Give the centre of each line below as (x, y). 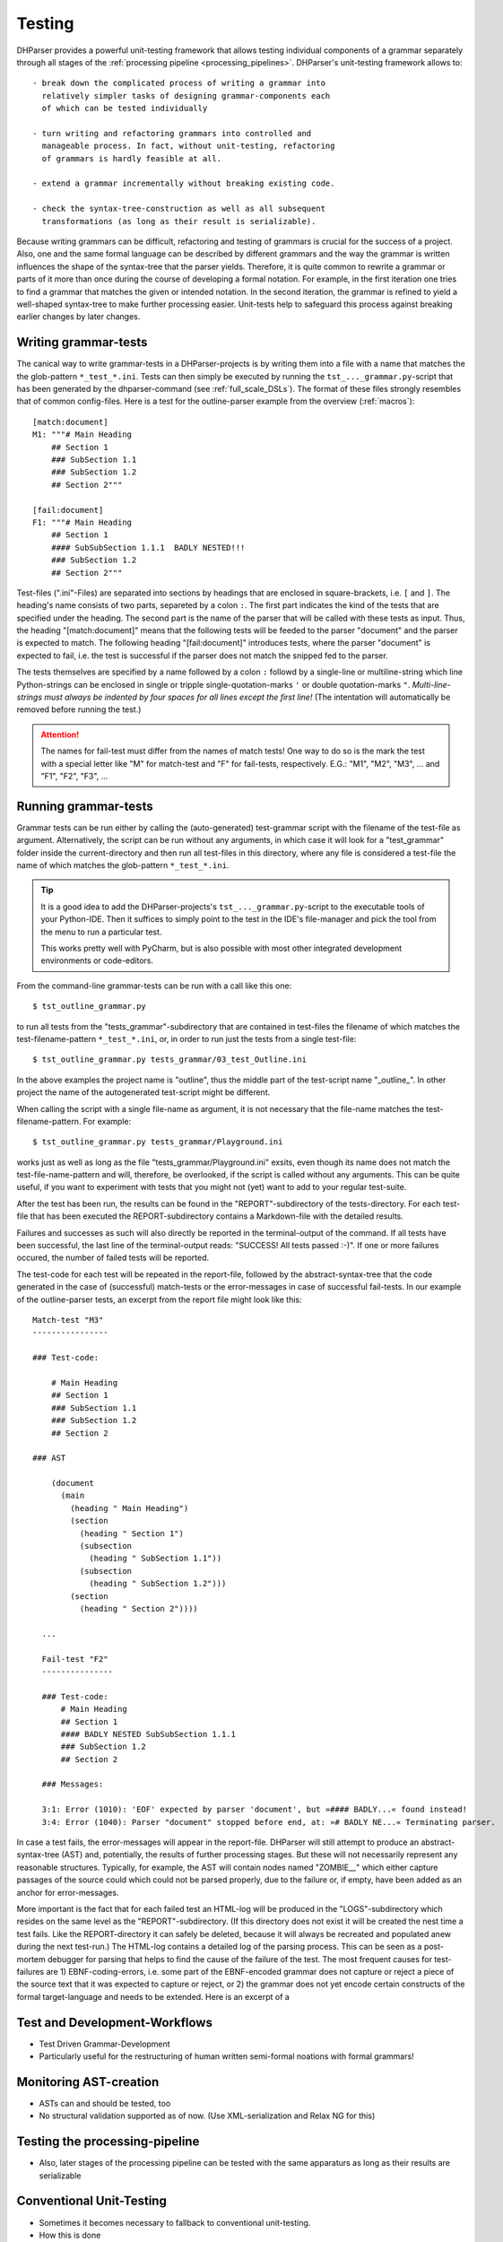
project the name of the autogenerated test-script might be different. (143, 1092)
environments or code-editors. (97, 960)
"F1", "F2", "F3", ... (74, 776)
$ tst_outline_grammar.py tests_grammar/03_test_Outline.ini (169, 1060)
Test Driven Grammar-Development (104, 2044)
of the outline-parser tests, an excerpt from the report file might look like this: (159, 1299)
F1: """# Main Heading (82, 522)
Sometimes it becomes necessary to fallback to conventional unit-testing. (175, 2222)
